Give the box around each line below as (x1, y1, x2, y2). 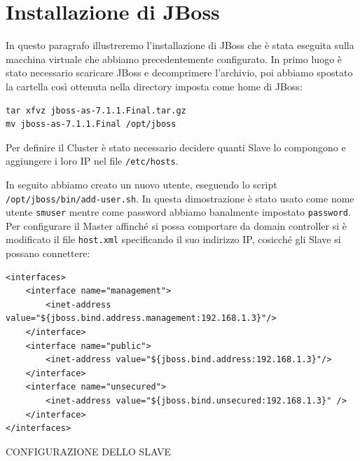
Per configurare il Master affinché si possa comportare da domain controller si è (6, 218, 347, 233)
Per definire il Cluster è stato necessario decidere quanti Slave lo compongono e (6, 139, 346, 154)
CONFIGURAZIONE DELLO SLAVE (6, 443, 171, 458)
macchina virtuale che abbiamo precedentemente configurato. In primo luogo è (6, 51, 342, 66)
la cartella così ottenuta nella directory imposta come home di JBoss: (6, 78, 303, 93)
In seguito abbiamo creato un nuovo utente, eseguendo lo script (6, 177, 277, 191)
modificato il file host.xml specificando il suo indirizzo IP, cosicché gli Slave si (6, 232, 341, 247)
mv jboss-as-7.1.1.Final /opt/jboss (6, 119, 176, 130)
